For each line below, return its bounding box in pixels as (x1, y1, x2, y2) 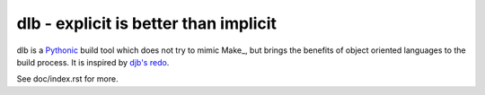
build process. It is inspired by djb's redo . (16, 56, 170, 67)
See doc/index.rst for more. (16, 73, 119, 84)
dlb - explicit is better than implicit (16, 13, 278, 33)
